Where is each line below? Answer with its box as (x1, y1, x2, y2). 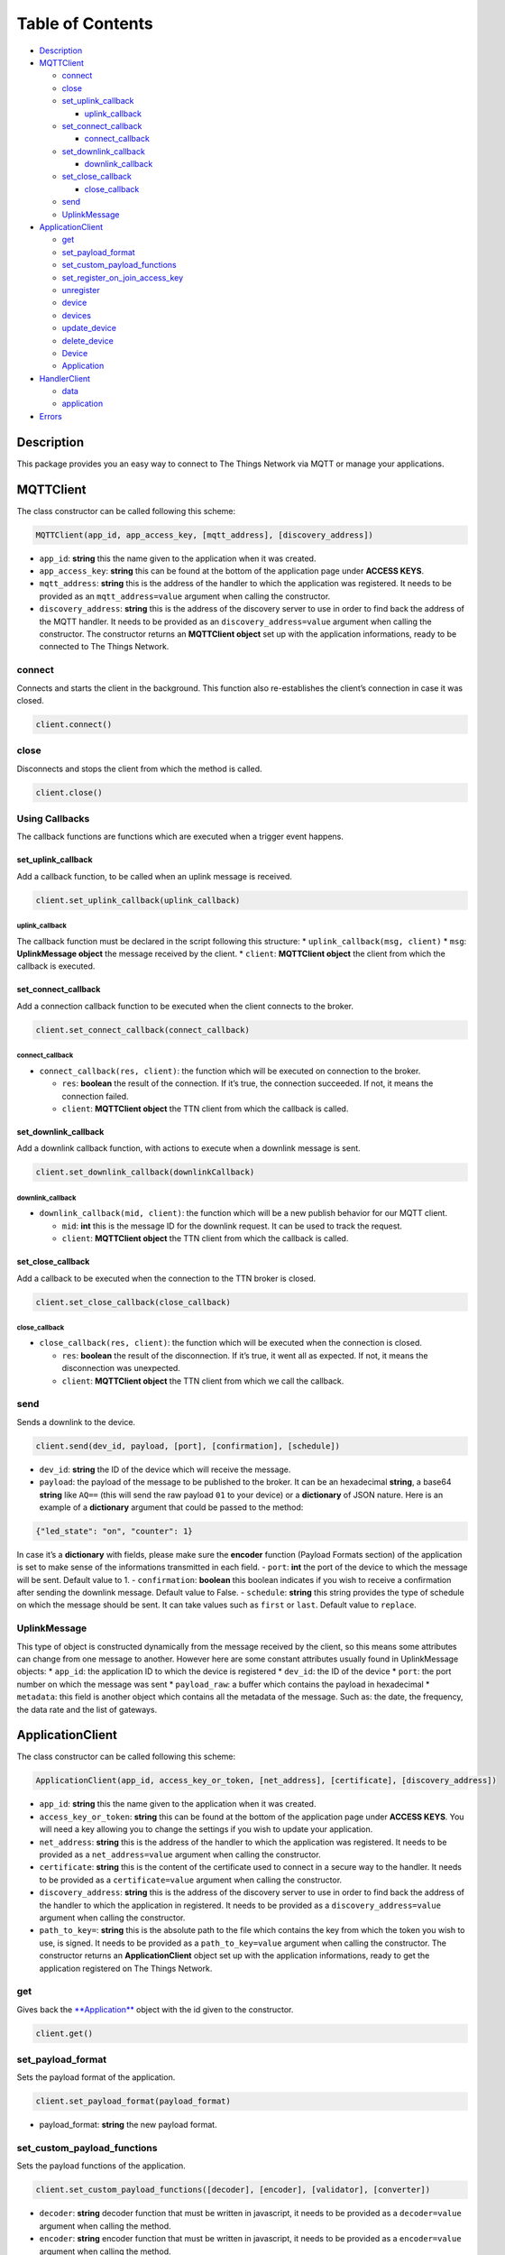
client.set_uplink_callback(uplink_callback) (35, 895, 241, 906)
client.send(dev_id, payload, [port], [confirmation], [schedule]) (35, 1440, 341, 1451)
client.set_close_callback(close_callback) (35, 1297, 232, 1307)
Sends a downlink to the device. (16, 1416, 135, 1427)
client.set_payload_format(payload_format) (35, 2096, 232, 2106)
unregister (61, 284, 100, 295)
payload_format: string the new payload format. (39, 2120, 217, 2131)
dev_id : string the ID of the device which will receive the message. (39, 1464, 291, 1475)
